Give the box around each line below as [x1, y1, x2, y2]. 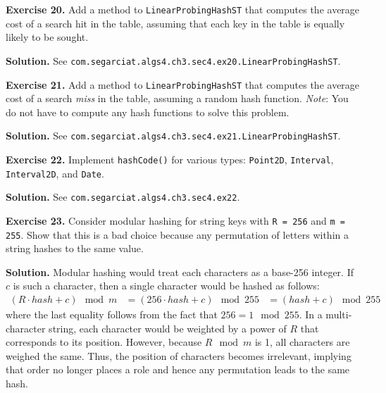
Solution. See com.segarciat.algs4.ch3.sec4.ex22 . [6, 189, 240, 204]
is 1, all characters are [254, 335, 350, 349]
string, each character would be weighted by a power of [49, 320, 287, 335]
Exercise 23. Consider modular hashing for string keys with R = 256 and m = [6, 213, 346, 227]
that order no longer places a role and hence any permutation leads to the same [6, 362, 350, 377]
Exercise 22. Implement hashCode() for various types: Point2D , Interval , [6, 152, 334, 166]
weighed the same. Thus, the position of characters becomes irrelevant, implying [6, 348, 351, 363]
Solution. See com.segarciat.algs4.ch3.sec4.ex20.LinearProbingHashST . [6, 53, 341, 68]
